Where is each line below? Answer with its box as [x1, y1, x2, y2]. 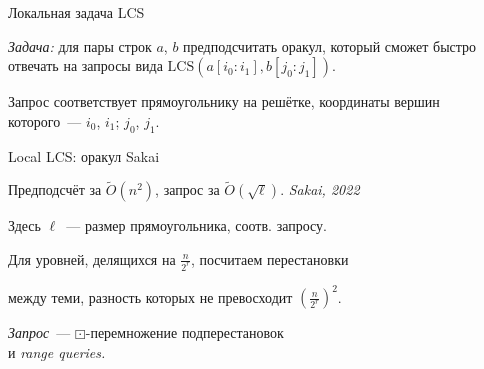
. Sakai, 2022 [280, 179, 360, 200]
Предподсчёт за [8, 179, 102, 200]
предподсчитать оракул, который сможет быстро [183, 35, 477, 56]
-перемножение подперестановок [85, 322, 284, 343]
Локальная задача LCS [8, 2, 145, 22]
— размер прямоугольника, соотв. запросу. [66, 215, 327, 236]
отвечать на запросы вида [8, 55, 163, 76]
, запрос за [155, 179, 220, 200]
